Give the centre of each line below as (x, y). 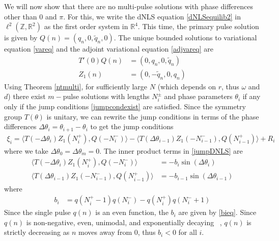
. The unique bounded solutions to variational (185, 38)
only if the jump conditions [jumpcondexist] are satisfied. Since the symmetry (125, 106)
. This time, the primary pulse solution (198, 26)
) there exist (27, 96)
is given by (21, 38)
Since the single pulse (37, 212)
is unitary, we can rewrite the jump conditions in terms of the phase (153, 116)
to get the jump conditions (132, 126)
